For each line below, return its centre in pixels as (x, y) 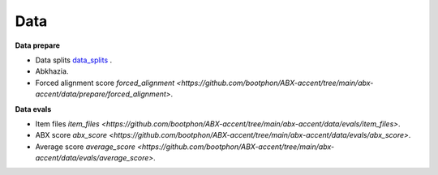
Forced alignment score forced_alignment (105, 83)
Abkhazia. (52, 71)
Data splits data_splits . (74, 60)
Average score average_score (85, 147)
